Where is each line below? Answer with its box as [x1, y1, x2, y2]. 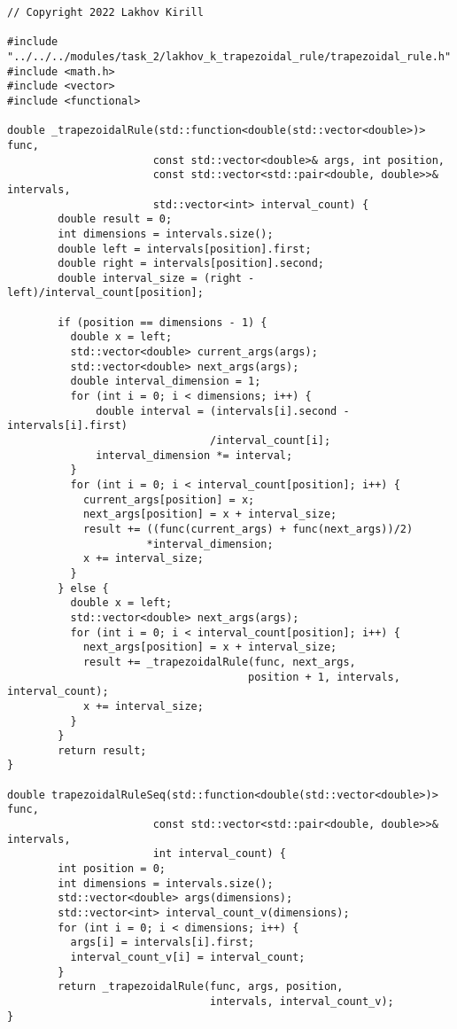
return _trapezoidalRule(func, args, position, [58, 980, 344, 994]
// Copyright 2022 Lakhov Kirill [7, 6, 204, 19]
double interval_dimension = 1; [70, 375, 261, 388]
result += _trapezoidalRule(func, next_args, [82, 655, 356, 668]
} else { [58, 581, 109, 595]
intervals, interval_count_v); [210, 994, 394, 1008]
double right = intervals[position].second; [58, 257, 324, 270]
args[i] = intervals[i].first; [70, 936, 255, 949]
